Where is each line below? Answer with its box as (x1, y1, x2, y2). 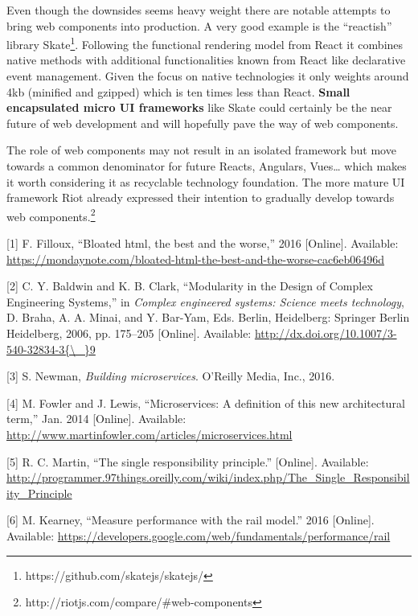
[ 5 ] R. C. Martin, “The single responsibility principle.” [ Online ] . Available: (6, 453, 369, 470)
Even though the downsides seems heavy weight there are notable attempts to (6, 2, 391, 18)
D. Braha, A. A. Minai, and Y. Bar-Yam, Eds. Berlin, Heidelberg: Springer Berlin (6, 309, 410, 326)
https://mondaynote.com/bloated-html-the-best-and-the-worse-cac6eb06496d (6, 250, 385, 267)
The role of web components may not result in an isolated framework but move (6, 142, 396, 158)
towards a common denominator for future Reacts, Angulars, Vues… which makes (6, 158, 407, 174)
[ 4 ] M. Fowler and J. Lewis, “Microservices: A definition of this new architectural (6, 394, 405, 411)
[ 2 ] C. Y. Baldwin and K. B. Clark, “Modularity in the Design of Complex (6, 277, 373, 294)
